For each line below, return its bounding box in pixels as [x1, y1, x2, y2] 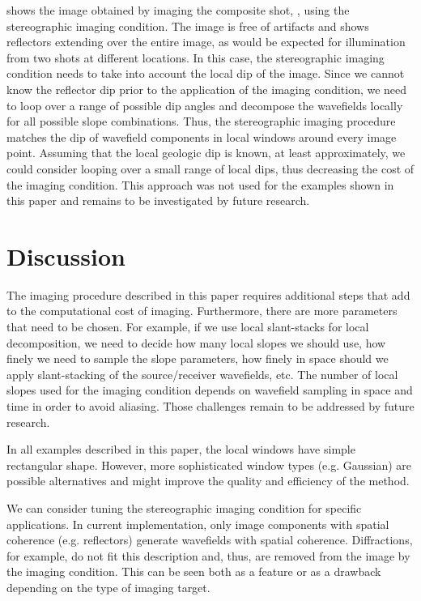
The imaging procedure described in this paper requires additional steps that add [6, 286, 410, 303]
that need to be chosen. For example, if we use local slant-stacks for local [6, 318, 369, 335]
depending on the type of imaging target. [6, 578, 210, 595]
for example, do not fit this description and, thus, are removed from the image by [6, 547, 410, 564]
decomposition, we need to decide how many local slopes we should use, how [6, 334, 386, 351]
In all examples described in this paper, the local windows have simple [6, 441, 355, 458]
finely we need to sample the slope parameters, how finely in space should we [6, 350, 389, 367]
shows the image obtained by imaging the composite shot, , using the [6, 2, 350, 18]
